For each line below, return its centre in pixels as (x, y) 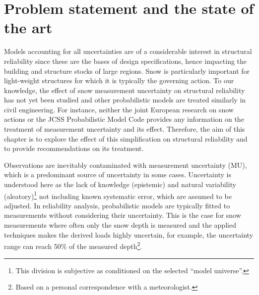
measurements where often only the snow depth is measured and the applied (120, 225)
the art (28, 27)
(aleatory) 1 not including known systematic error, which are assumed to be (118, 195)
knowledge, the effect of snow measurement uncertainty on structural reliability (125, 90)
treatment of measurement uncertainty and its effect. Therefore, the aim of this (125, 129)
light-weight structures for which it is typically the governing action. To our (119, 80)
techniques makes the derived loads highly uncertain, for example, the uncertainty (129, 234)
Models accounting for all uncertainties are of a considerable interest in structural (128, 51)
